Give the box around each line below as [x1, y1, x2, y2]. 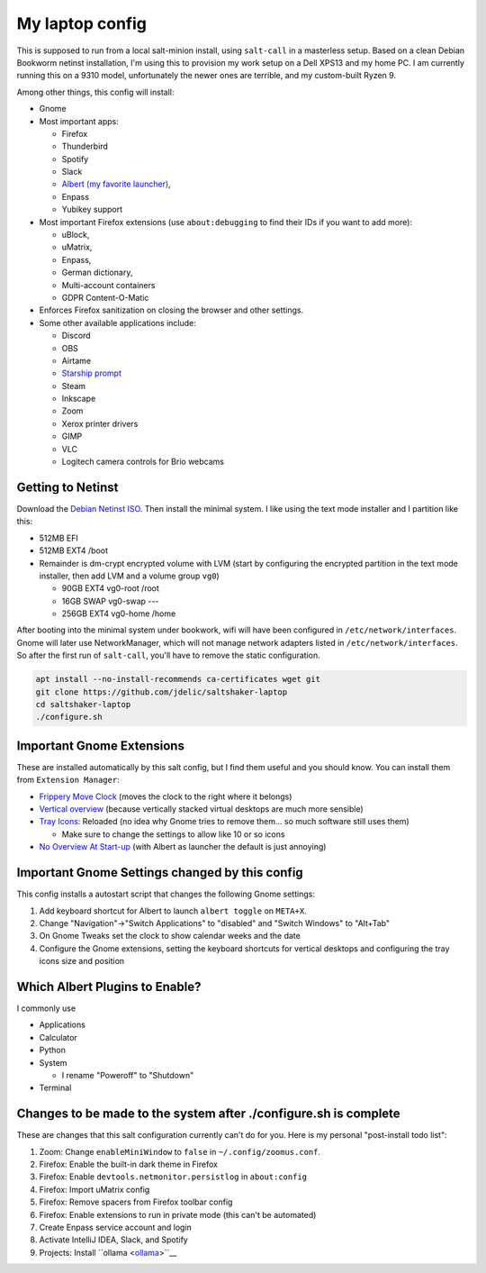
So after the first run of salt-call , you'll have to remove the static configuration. [16, 650, 321, 661]
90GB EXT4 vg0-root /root [61, 583, 159, 594]
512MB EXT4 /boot [39, 545, 108, 556]
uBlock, [61, 230, 90, 241]
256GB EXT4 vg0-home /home [61, 608, 176, 619]
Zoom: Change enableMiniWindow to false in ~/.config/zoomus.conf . [39, 1146, 321, 1157]
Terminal [39, 1082, 72, 1094]
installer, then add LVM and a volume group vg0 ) [39, 570, 220, 581]
